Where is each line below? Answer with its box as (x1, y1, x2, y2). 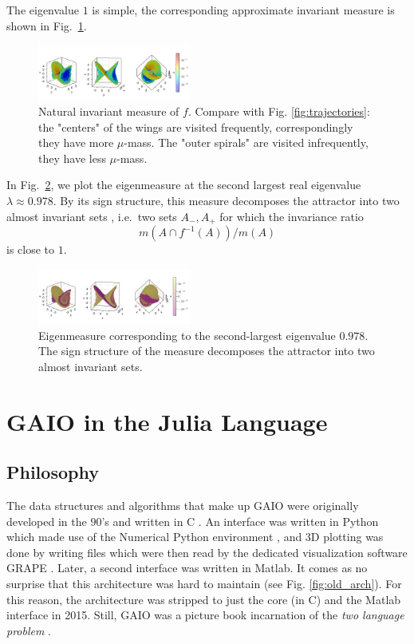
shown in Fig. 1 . (6, 17, 87, 34)
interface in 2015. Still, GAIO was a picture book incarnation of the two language (6, 606, 404, 623)
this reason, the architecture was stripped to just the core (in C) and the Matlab (6, 591, 401, 607)
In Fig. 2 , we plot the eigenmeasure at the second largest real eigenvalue (6, 176, 361, 193)
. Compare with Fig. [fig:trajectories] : (187, 103, 370, 120)
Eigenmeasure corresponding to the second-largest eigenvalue (38, 326, 336, 343)
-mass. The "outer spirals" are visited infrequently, (124, 134, 369, 151)
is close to (6, 241, 55, 258)
